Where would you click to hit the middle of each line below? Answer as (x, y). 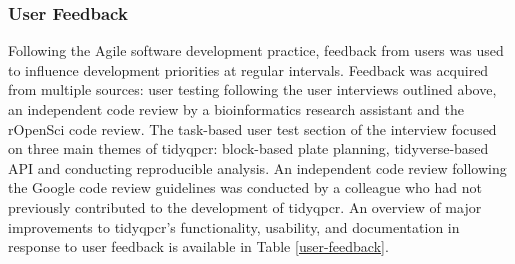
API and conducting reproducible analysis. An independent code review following (257, 167)
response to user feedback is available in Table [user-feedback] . (198, 246)
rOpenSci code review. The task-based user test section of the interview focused (252, 128)
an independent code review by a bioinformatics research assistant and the (236, 109)
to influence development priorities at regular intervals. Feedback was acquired (248, 69)
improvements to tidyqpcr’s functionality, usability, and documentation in (234, 226)
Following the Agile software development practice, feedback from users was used (256, 50)
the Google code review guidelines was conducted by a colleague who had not (245, 187)
